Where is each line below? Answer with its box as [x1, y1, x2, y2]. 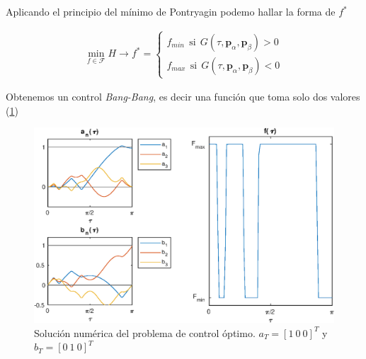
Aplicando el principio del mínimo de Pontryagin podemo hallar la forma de [6, 4, 336, 18]
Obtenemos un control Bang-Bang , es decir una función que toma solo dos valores [6, 89, 360, 104]
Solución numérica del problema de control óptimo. [34, 325, 256, 340]
